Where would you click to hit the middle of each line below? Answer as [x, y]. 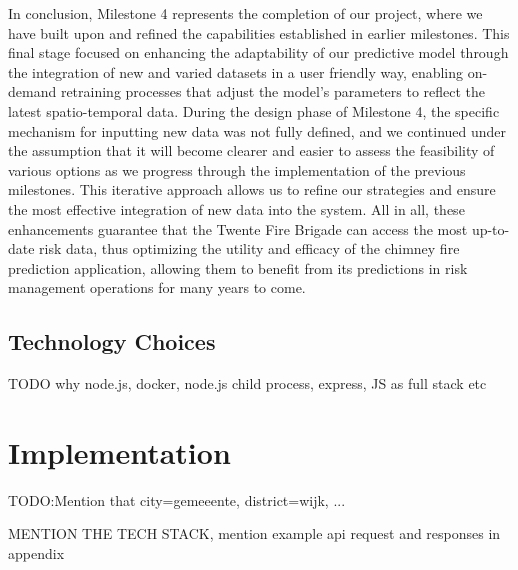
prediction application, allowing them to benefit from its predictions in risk [238, 267]
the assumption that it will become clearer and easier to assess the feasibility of [251, 150]
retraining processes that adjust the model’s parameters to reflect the [273, 91]
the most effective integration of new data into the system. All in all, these [236, 208]
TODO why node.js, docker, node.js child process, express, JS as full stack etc [247, 383]
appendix [36, 553]
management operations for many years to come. [157, 287]
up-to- [490, 228]
